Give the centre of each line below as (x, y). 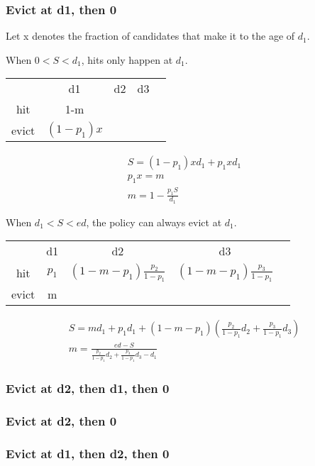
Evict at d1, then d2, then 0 (88, 453)
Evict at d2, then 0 (61, 420)
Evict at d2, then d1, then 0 (88, 388)
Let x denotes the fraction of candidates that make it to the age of (150, 36)
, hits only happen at (127, 59)
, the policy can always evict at (154, 222)
